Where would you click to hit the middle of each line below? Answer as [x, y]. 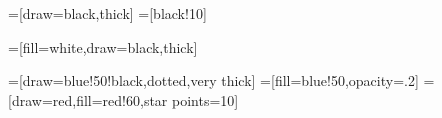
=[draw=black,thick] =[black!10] [107, 13]
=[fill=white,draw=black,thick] [103, 46]
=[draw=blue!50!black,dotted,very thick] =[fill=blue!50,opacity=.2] [213, 80]
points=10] [205, 99]
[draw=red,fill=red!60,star [88, 99]
